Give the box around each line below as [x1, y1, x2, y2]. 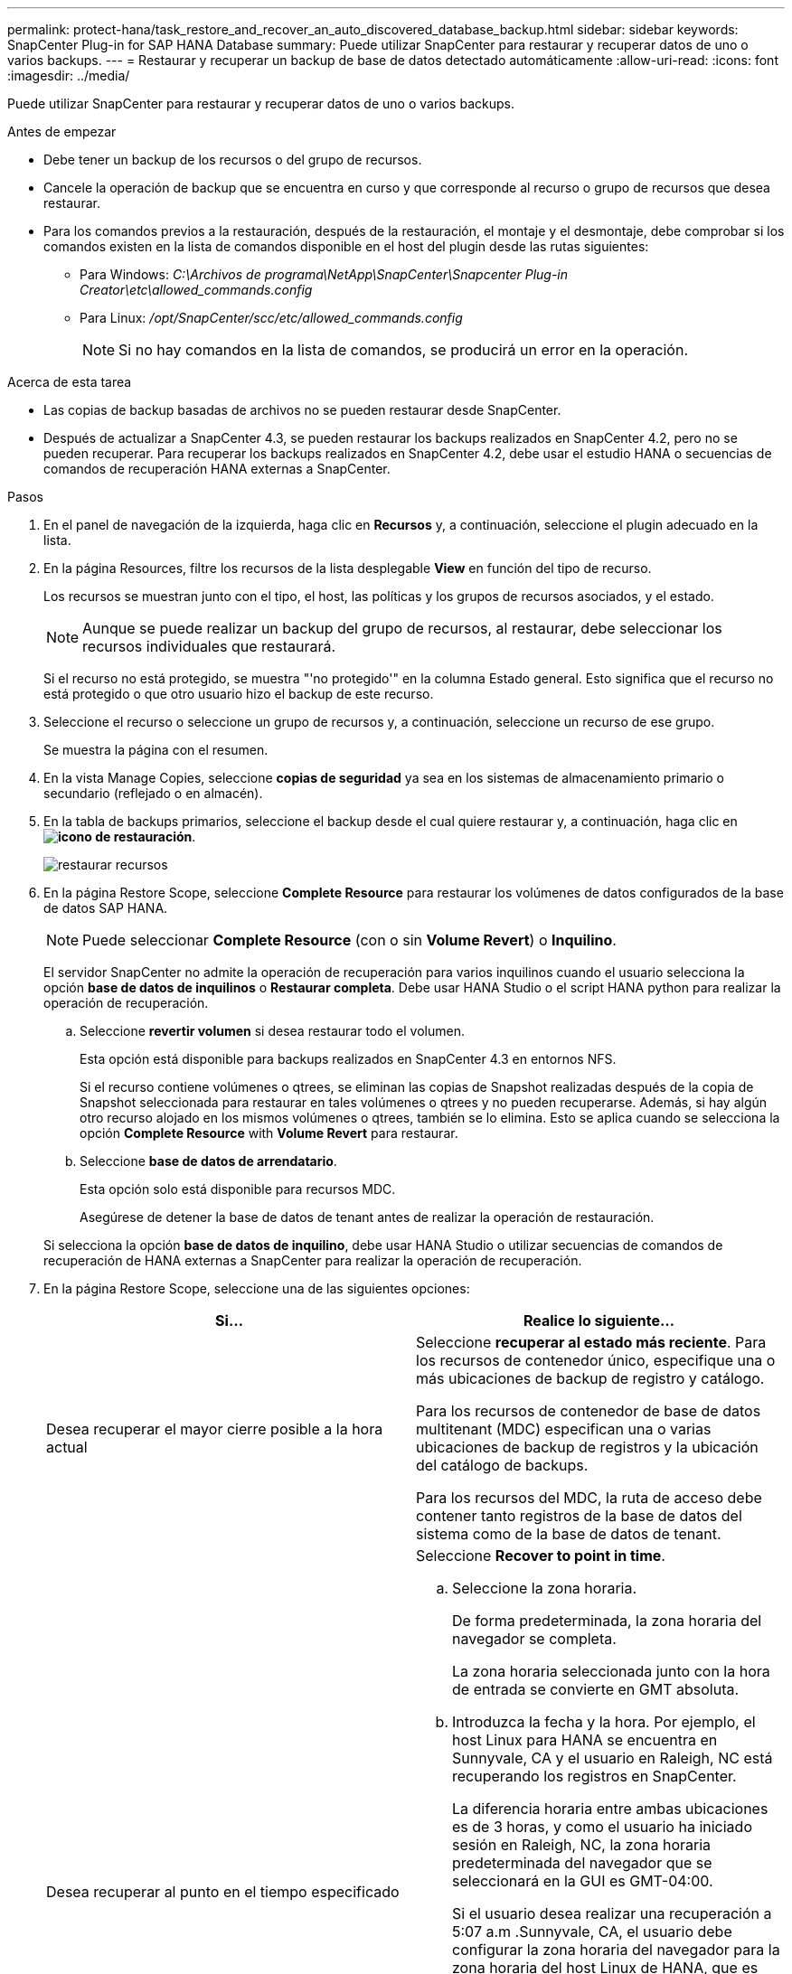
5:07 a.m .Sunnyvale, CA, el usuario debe [452, 1922, 732, 1941]
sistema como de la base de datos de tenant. [416, 1525, 721, 1543]
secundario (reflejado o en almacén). [43, 785, 263, 801]
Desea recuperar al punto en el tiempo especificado [46, 1883, 400, 1901]
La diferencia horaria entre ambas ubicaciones [452, 1800, 768, 1818]
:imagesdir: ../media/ [7, 68, 130, 83]
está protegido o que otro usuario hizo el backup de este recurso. [43, 686, 434, 701]
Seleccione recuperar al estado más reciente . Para [416, 1333, 767, 1351]
